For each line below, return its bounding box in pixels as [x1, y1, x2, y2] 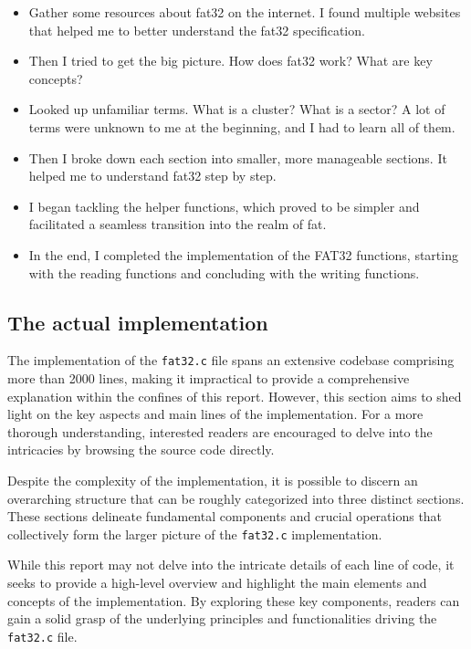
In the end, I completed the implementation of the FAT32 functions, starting [28, 245, 458, 264]
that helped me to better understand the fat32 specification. [28, 20, 365, 39]
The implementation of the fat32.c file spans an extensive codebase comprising [7, 351, 455, 370]
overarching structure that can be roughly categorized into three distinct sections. [7, 488, 465, 508]
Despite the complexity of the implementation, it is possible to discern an [7, 470, 418, 489]
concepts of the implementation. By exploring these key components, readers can [7, 591, 460, 610]
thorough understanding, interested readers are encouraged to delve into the [7, 422, 433, 441]
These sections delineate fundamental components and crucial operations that [7, 507, 443, 526]
